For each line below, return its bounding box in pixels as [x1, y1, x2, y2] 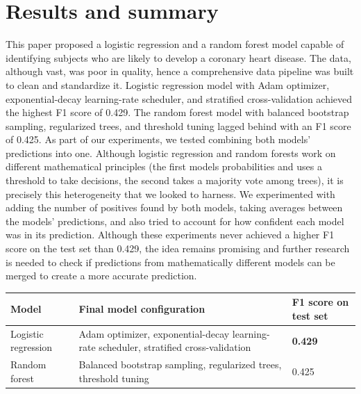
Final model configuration [78, 302, 205, 316]
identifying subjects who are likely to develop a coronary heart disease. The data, [6, 50, 351, 65]
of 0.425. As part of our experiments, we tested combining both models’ [6, 132, 311, 147]
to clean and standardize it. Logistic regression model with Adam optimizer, [6, 77, 330, 92]
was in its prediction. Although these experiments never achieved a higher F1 [6, 227, 335, 242]
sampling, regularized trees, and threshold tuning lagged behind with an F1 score [6, 118, 351, 133]
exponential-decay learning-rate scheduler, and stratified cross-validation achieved [6, 91, 353, 106]
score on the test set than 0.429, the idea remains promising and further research [6, 241, 350, 256]
